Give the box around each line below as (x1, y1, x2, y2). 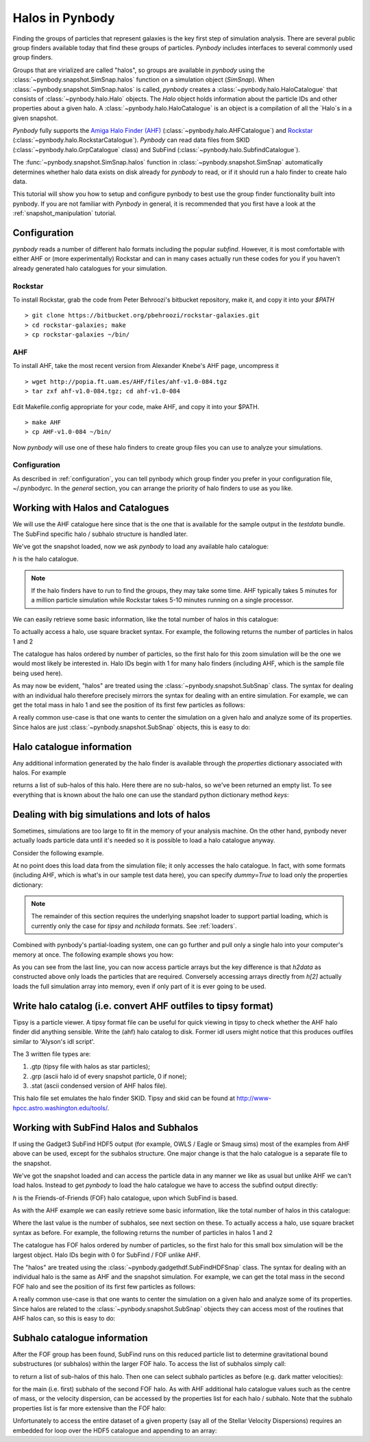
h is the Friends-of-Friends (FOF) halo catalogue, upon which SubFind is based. (12, 1193, 238, 1202)
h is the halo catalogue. (12, 555, 79, 563)
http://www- (236, 1094, 272, 1103)
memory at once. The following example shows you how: (12, 950, 174, 959)
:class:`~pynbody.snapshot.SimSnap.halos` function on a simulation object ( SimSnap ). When (12, 75, 275, 84)
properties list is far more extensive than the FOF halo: (12, 1404, 166, 1412)
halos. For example (12, 768, 66, 777)
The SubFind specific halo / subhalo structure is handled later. (12, 530, 188, 538)
